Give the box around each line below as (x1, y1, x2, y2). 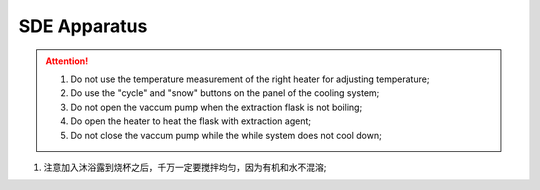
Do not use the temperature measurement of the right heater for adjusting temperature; (70, 73, 430, 85)
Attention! (45, 55, 89, 67)
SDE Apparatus (18, 15, 148, 37)
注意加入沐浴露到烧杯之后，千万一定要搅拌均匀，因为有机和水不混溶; (43, 161, 327, 173)
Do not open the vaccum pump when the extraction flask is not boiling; (70, 101, 363, 113)
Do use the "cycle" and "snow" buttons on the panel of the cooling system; (70, 87, 380, 99)
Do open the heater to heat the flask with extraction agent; (70, 115, 312, 127)
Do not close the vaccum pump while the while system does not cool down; (70, 129, 382, 141)
